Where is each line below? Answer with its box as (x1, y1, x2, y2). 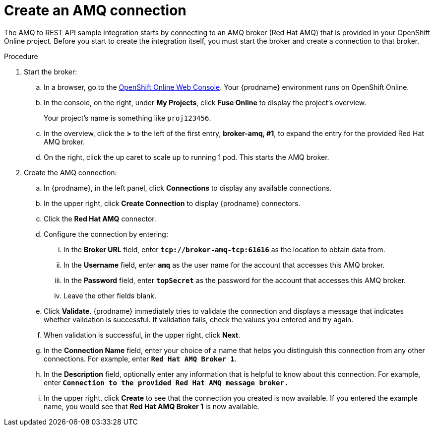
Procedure (4, 52, 38, 61)
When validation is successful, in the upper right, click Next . (44, 330, 241, 339)
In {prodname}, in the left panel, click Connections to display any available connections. (44, 183, 332, 192)
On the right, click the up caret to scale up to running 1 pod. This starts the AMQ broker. (44, 152, 329, 161)
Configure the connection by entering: (44, 229, 168, 238)
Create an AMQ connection (4, 2, 186, 19)
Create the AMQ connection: (24, 168, 117, 177)
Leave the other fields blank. (63, 291, 156, 300)
